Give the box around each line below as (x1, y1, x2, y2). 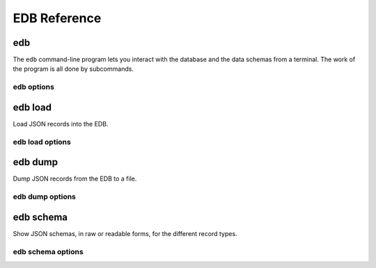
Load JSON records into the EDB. (13, 119, 109, 128)
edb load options (13, 137, 71, 146)
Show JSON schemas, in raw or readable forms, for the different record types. (13, 229, 237, 237)
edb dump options (13, 192, 77, 201)
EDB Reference (13, 10, 102, 26)
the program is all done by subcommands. (13, 65, 134, 73)
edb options (13, 82, 55, 92)
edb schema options (13, 246, 84, 256)
